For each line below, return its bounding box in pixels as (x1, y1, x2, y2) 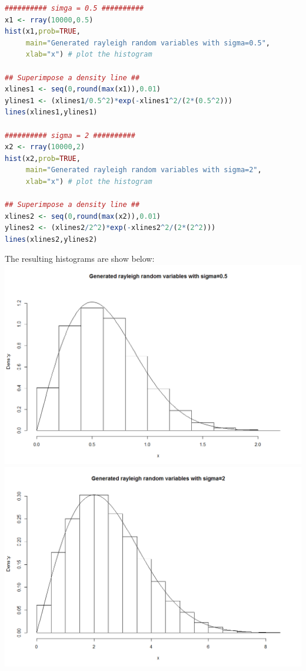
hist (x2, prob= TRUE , (5, 154, 81, 163)
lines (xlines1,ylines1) (5, 108, 98, 117)
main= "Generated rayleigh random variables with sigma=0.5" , (25, 38, 271, 47)
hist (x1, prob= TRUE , (5, 27, 81, 36)
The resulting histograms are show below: (5, 252, 155, 265)
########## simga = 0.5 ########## (5, 4, 144, 12)
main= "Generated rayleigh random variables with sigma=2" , (25, 166, 262, 175)
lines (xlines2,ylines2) (5, 235, 98, 244)
